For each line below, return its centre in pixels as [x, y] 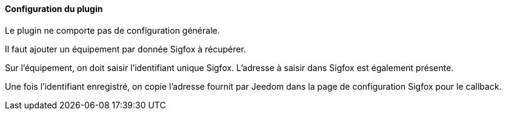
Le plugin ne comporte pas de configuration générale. [112, 30]
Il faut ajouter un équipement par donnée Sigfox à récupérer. [125, 49]
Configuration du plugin [54, 9]
